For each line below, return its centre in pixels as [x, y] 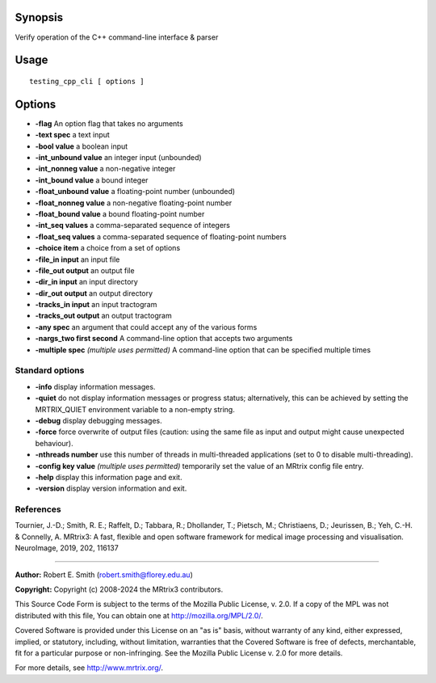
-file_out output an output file [85, 270]
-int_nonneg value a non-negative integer [105, 169]
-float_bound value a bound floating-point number [120, 213]
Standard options [50, 370]
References [38, 509]
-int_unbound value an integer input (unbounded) [118, 157]
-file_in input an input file [78, 259]
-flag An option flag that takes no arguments [109, 123]
